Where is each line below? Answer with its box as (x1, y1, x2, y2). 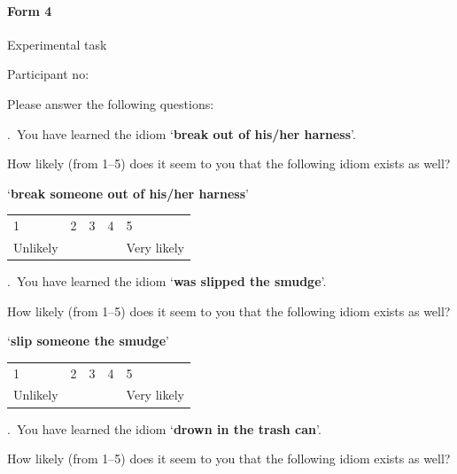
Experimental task (7, 35, 107, 53)
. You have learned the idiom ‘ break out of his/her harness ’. (7, 124, 356, 143)
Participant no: (7, 65, 89, 83)
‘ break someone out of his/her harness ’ (7, 183, 249, 202)
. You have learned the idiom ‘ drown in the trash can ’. (7, 419, 321, 438)
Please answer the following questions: (7, 94, 214, 113)
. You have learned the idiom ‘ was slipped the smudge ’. (7, 272, 327, 291)
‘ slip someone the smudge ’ (7, 331, 169, 350)
